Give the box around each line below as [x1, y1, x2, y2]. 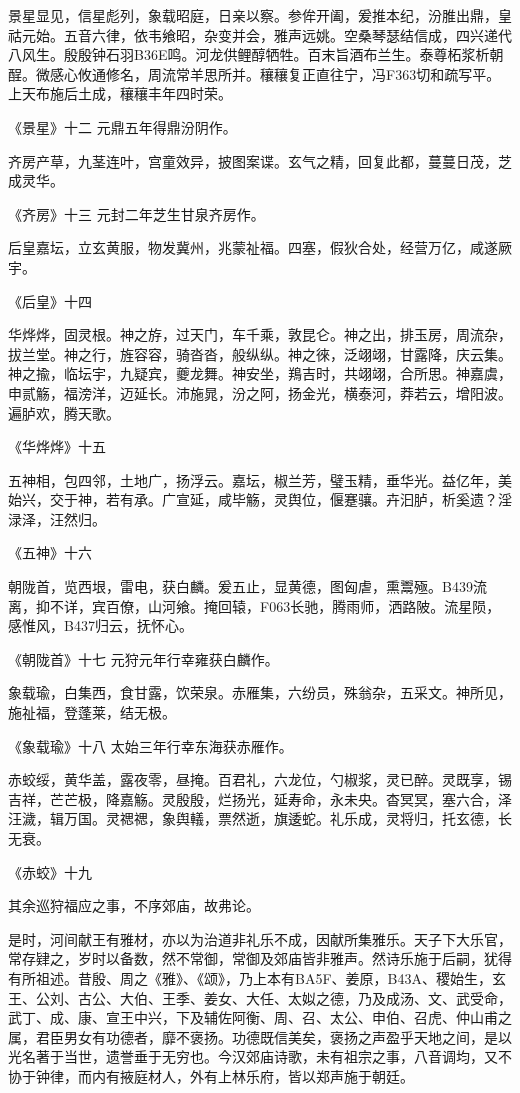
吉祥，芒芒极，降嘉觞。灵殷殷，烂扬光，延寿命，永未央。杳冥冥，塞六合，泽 [8, 788, 512, 809]
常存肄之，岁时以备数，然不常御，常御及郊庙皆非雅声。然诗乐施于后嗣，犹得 [8, 948, 512, 969]
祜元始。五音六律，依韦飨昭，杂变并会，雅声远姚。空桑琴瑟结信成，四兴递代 [8, 24, 512, 45]
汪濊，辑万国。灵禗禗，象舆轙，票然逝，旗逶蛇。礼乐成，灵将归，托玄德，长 [8, 808, 512, 829]
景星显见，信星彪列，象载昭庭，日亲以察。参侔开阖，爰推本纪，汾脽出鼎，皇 [8, 5, 512, 25]
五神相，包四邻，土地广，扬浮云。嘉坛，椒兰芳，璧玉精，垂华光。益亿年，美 [8, 469, 512, 490]
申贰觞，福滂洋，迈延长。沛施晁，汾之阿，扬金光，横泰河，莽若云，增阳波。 [8, 382, 512, 403]
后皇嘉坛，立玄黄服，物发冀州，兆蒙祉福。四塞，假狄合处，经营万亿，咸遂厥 [8, 237, 512, 258]
